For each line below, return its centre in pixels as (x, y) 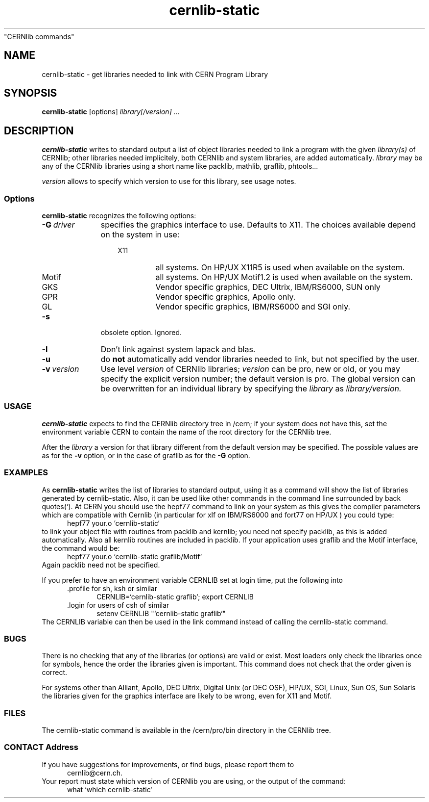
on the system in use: (140, 235)
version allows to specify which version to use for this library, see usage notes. (169, 181)
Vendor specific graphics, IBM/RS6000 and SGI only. (253, 307)
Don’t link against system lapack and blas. (178, 349)
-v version (60, 369)
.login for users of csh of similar (118, 605)
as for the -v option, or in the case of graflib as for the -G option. (146, 455)
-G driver (58, 225)
